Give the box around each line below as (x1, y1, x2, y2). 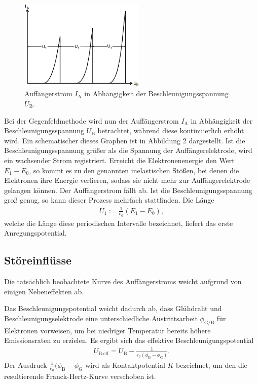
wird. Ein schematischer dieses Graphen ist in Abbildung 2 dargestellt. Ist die (4, 135, 245, 145)
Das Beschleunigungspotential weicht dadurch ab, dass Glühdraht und (4, 303, 222, 314)
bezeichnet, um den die (176, 359, 247, 370)
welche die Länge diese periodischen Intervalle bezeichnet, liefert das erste (4, 217, 233, 228)
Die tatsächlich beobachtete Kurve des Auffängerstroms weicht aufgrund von (4, 276, 242, 287)
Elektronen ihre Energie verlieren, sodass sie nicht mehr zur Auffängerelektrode (4, 175, 250, 185)
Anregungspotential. (4, 227, 67, 238)
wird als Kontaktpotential (85, 359, 165, 370)
